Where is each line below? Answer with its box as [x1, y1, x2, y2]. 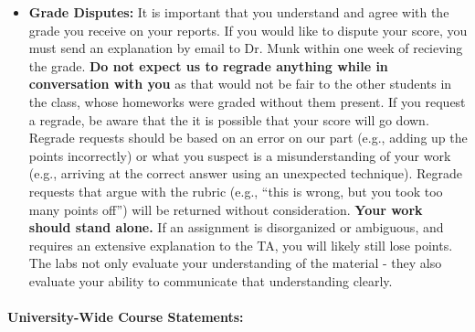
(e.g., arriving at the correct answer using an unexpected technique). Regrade [28, 164, 463, 183]
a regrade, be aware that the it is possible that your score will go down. [28, 110, 429, 129]
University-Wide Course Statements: [7, 307, 244, 327]
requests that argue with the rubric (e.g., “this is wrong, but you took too [28, 181, 443, 200]
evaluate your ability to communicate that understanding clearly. [28, 271, 393, 290]
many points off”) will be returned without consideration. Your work [28, 199, 423, 219]
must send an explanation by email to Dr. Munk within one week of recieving [28, 38, 463, 58]
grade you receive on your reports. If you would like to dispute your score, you [28, 20, 468, 39]
